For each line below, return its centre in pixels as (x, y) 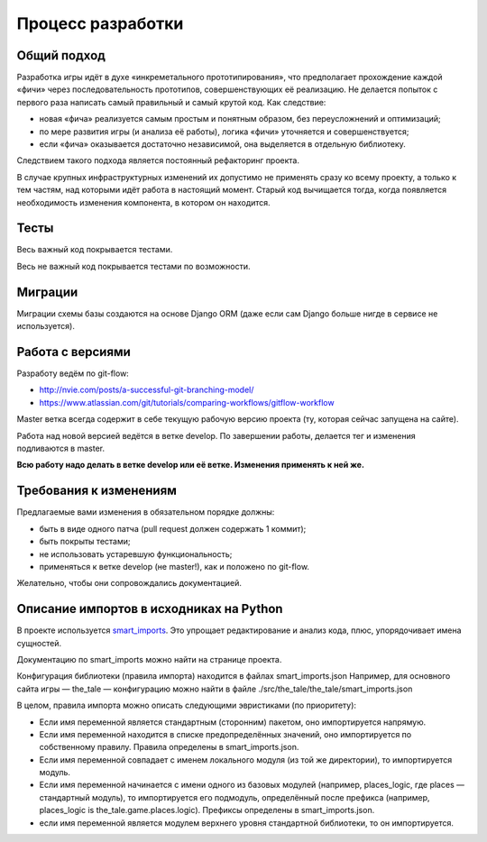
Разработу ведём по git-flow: (73, 373)
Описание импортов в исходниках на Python (150, 609)
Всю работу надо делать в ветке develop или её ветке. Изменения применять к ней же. (191, 465)
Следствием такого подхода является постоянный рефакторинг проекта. (158, 160)
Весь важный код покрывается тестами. (95, 250)
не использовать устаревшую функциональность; (136, 554)
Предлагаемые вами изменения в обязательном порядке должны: (146, 512)
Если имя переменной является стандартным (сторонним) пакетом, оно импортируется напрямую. (233, 722)
